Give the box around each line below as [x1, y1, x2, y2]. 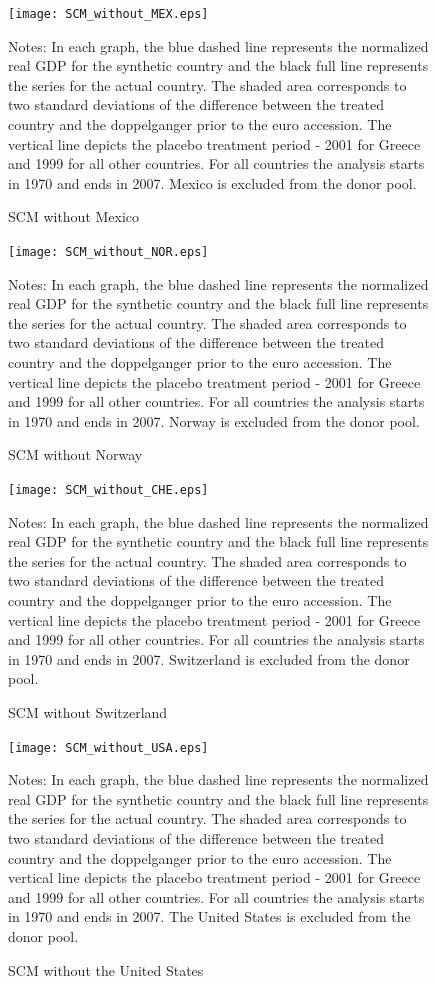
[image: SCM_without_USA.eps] [8, 740, 209, 755]
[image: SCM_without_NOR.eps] [8, 245, 209, 259]
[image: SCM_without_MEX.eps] [8, 7, 209, 21]
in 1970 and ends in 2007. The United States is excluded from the [8, 906, 411, 927]
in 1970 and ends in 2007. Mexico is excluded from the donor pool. [8, 172, 417, 193]
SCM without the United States [8, 959, 204, 980]
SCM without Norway [8, 444, 143, 465]
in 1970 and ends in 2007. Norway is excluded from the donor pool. [8, 410, 420, 431]
